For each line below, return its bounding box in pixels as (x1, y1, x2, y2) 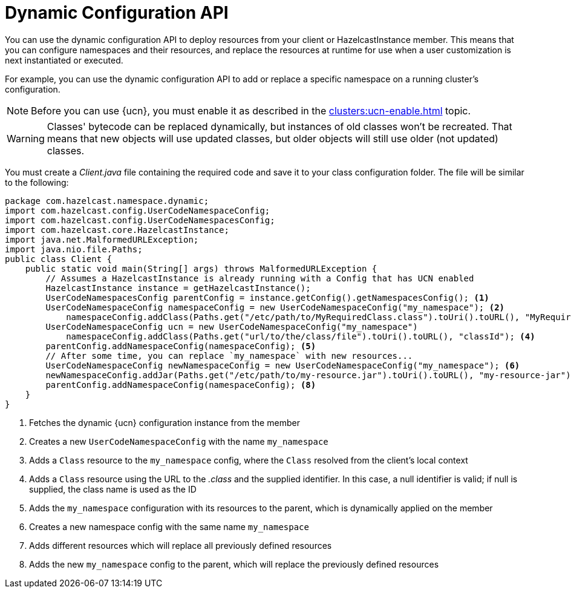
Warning (7, 132, 45, 145)
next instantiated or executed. (5, 54, 123, 65)
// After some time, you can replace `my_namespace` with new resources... (45, 350, 413, 361)
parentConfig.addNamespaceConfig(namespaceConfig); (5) (45, 341, 316, 351)
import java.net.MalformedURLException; (5, 234, 199, 244)
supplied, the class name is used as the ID (29, 483, 197, 494)
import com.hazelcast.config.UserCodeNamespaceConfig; (5, 205, 270, 215)
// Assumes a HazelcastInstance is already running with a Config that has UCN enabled (45, 273, 474, 283)
